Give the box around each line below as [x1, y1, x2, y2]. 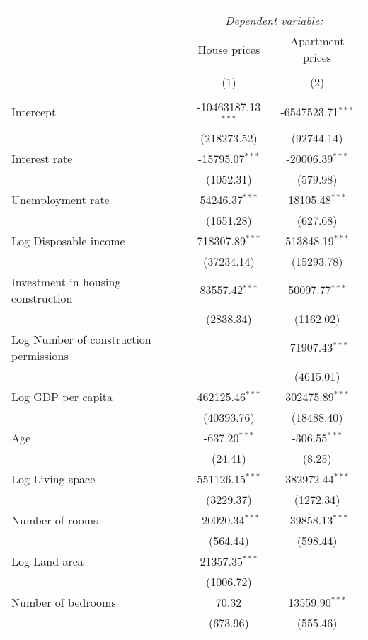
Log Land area [11, 552, 84, 569]
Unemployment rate [11, 191, 110, 208]
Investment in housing [11, 273, 121, 290]
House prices [197, 40, 260, 57]
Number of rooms [11, 511, 98, 528]
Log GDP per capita [11, 388, 113, 405]
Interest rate [11, 150, 73, 167]
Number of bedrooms [11, 593, 116, 610]
